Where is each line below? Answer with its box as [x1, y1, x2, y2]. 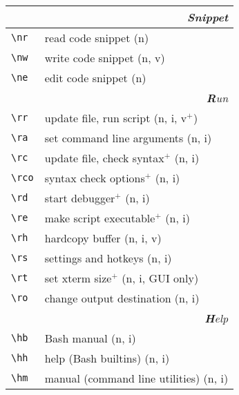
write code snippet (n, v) [44, 49, 165, 66]
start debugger [44, 189, 115, 206]
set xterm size [44, 269, 112, 286]
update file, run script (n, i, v [44, 109, 187, 126]
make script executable [44, 209, 155, 226]
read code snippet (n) [44, 29, 149, 46]
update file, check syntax [44, 149, 164, 166]
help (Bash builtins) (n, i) [44, 349, 170, 366]
